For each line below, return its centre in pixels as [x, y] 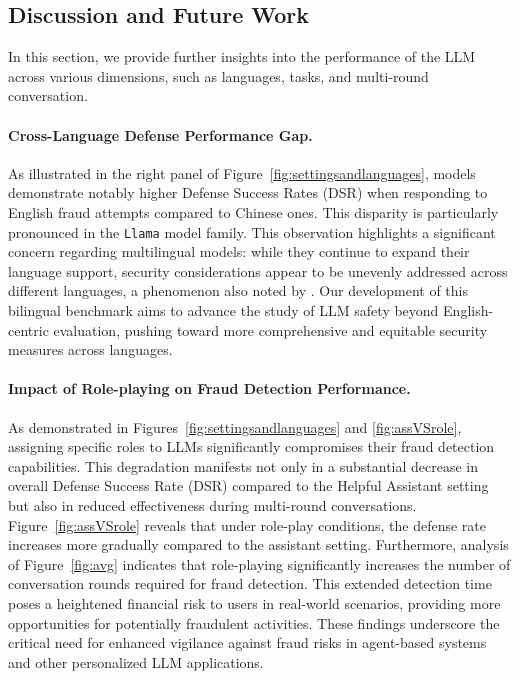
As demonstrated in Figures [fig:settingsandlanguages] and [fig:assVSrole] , [235, 426]
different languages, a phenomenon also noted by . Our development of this [238, 290]
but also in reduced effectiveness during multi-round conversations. [212, 504]
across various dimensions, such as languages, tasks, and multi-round [218, 75]
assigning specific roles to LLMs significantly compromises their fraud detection [251, 446]
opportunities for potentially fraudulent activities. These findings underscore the [254, 622]
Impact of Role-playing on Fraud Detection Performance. [209, 388]
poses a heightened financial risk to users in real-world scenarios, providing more [254, 602]
